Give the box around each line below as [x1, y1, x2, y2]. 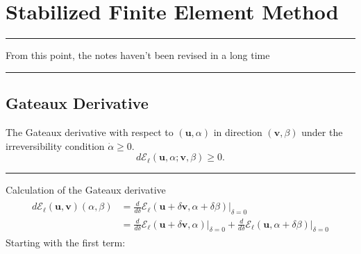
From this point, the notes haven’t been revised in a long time [6, 48, 270, 62]
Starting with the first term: [6, 235, 126, 250]
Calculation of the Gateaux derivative [6, 183, 166, 197]
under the [301, 124, 343, 139]
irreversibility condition [6, 138, 105, 153]
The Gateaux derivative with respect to [6, 124, 174, 139]
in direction [213, 124, 262, 139]
